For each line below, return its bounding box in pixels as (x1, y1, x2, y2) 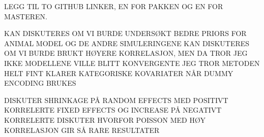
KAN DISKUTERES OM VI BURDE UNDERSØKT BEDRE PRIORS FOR (4, 28, 247, 39)
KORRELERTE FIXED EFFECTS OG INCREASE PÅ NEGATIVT (4, 105, 222, 115)
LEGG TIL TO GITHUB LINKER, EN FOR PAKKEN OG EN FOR (4, 1, 223, 11)
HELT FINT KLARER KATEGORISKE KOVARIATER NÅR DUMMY (4, 67, 233, 78)
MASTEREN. (4, 11, 47, 21)
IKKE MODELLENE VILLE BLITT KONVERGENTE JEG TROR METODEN (4, 57, 260, 68)
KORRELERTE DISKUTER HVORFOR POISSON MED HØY (4, 114, 206, 125)
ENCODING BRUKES (4, 78, 76, 88)
